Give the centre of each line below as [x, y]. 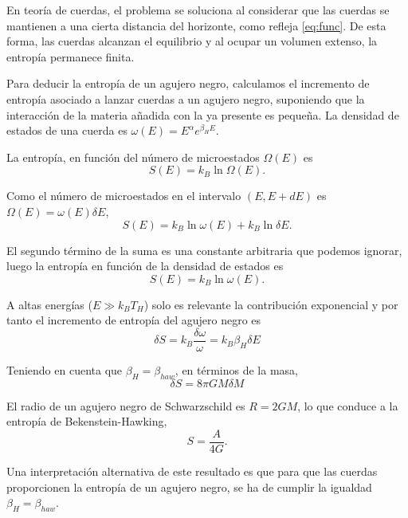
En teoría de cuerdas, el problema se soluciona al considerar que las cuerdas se [198, 10]
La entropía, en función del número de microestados [133, 157]
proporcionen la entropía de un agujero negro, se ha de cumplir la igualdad [189, 487]
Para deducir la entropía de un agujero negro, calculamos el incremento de [188, 83]
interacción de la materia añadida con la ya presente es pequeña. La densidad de [203, 114]
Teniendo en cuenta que [65, 369]
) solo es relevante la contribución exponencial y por [271, 304]
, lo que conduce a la [348, 405]
